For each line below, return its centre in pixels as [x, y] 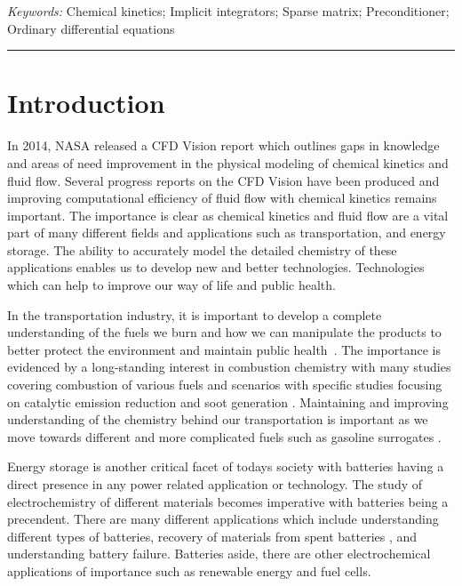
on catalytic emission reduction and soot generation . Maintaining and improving [228, 401]
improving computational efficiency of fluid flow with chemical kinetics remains [222, 198]
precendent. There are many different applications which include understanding [223, 519]
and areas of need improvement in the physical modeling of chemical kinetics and [228, 162]
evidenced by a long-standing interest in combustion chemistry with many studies [229, 367]
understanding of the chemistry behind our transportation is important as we [218, 419]
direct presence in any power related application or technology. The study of [215, 484]
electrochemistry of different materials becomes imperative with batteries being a [228, 501]
